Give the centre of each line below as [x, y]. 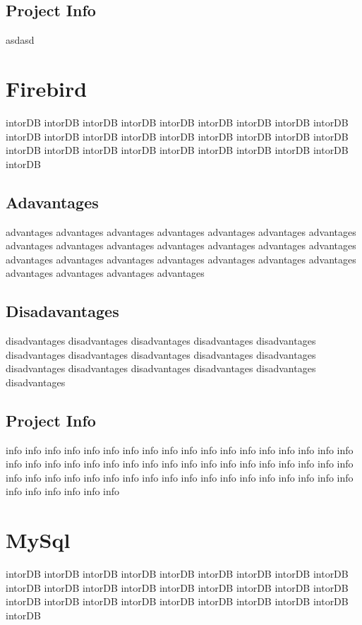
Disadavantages [62, 311]
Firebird [47, 88]
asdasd [20, 40]
